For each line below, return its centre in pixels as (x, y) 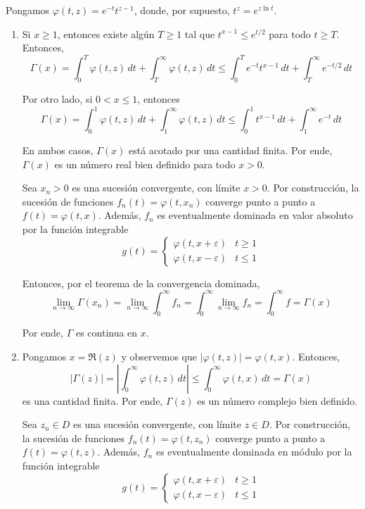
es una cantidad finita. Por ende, (92, 400)
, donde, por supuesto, (182, 10)
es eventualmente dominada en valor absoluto (255, 215)
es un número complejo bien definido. (277, 400)
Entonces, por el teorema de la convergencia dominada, (141, 283)
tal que (200, 33)
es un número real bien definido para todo (145, 164)
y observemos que (159, 357)
